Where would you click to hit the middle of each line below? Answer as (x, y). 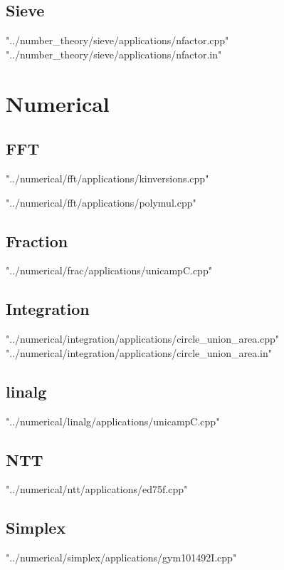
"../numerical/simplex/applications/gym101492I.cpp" (121, 558)
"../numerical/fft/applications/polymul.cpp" (101, 202)
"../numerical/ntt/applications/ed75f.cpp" (97, 489)
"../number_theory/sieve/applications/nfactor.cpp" (117, 40)
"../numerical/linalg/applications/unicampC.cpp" (113, 421)
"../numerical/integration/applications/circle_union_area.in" (139, 352)
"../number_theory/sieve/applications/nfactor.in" (114, 54)
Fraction (37, 240)
